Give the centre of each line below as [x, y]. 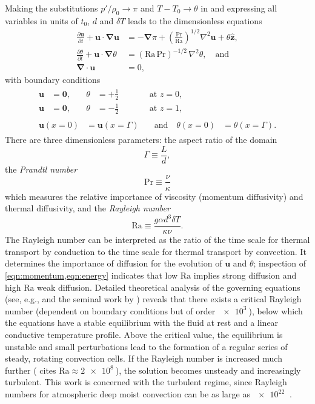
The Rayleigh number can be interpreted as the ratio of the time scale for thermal [157, 240]
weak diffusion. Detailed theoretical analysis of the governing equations [169, 287]
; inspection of [280, 263]
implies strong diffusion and [245, 275]
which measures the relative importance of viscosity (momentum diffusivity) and [154, 196]
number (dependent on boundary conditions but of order [110, 310]
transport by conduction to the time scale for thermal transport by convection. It [156, 251]
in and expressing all [239, 8]
